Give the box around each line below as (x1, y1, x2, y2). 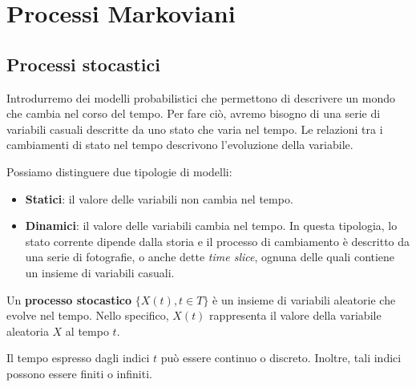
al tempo (65, 322, 109, 339)
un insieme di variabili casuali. (25, 264, 175, 280)
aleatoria (6, 322, 49, 339)
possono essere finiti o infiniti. (6, 365, 152, 381)
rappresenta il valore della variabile (209, 307, 382, 324)
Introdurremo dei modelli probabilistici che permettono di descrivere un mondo (6, 89, 396, 106)
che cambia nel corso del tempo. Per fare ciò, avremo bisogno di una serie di (6, 105, 381, 122)
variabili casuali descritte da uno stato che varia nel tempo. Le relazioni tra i (6, 120, 383, 137)
